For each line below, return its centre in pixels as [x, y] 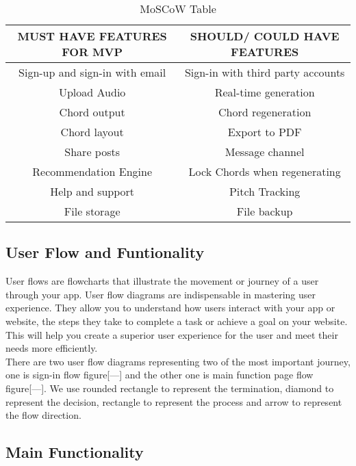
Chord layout [92, 132]
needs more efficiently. [52, 348]
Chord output [92, 112]
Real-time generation [265, 92]
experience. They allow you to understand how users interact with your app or [170, 308]
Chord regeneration [265, 112]
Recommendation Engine [92, 171]
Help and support [92, 191]
